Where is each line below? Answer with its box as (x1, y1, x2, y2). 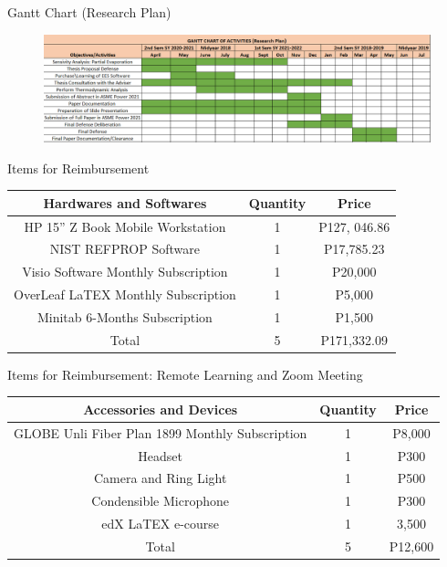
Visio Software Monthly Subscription (22, 262, 228, 281)
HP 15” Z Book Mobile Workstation (24, 216, 226, 236)
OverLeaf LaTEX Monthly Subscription (14, 285, 236, 304)
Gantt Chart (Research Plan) (7, 3, 172, 21)
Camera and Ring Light (93, 468, 227, 488)
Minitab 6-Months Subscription (36, 307, 213, 326)
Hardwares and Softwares (43, 193, 207, 212)
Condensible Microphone (91, 491, 229, 510)
